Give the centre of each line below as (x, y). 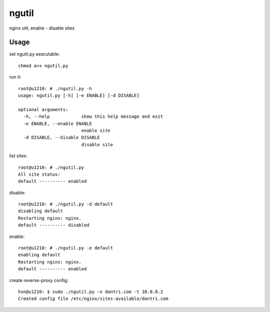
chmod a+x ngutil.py (43, 66)
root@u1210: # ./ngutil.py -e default (66, 248)
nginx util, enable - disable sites (42, 28)
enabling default (39, 255)
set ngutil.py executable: (34, 54)
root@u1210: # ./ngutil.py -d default (66, 204)
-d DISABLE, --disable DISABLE (61, 137)
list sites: (18, 156)
